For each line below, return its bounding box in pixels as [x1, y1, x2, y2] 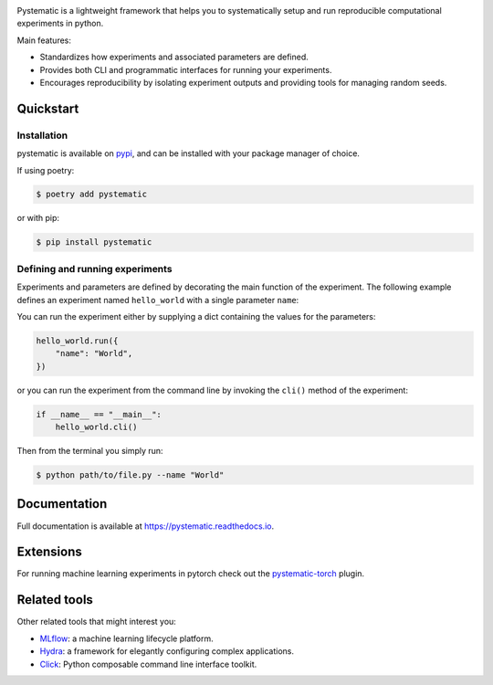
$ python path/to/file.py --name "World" [36, 470, 225, 480]
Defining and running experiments [16, 262, 173, 275]
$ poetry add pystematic [36, 189, 148, 200]
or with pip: [16, 213, 59, 224]
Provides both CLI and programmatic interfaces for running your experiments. [39, 64, 332, 75]
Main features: [16, 35, 72, 46]
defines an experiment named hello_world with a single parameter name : [16, 294, 299, 305]
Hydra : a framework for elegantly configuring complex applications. [39, 646, 294, 657]
